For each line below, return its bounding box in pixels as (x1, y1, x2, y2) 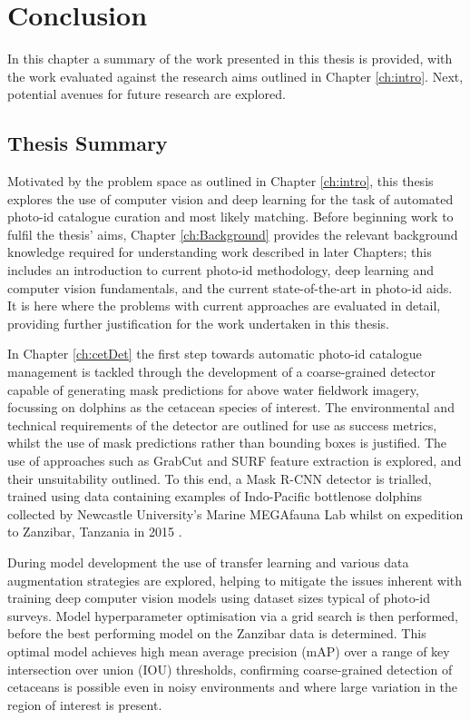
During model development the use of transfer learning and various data (7, 552, 409, 571)
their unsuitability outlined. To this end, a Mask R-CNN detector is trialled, (7, 468, 432, 488)
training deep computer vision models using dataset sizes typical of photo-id (7, 588, 431, 607)
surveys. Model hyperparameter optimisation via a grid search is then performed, (7, 606, 458, 625)
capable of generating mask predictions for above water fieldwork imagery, (7, 380, 419, 399)
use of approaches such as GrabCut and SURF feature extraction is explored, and (7, 451, 462, 470)
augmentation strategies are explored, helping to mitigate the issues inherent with (7, 570, 463, 589)
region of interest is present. (7, 695, 162, 714)
